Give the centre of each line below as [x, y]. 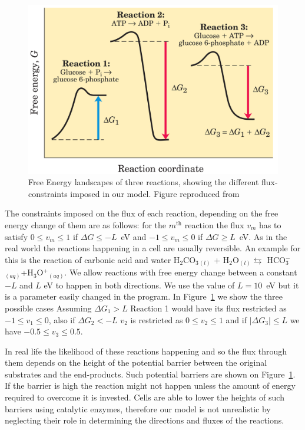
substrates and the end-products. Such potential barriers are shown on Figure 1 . [150, 374]
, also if [62, 319]
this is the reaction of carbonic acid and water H [92, 259]
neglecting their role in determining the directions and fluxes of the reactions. [145, 420]
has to [270, 224]
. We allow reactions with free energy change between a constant [181, 272]
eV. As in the [263, 236]
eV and [134, 236]
